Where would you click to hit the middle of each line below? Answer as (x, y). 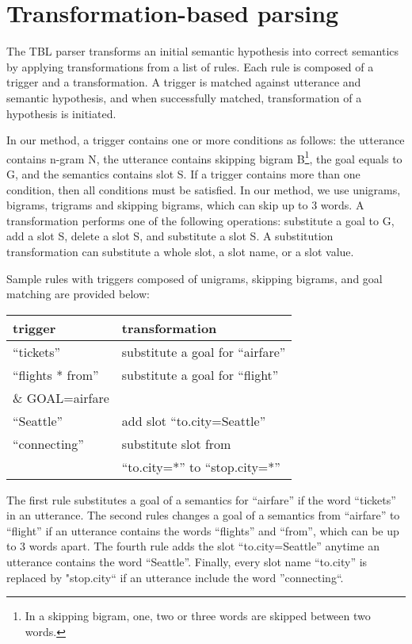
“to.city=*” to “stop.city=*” (201, 466)
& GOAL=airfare (61, 397)
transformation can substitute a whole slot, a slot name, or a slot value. (180, 251)
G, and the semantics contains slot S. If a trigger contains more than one (183, 173)
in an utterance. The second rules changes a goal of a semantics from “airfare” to (203, 515)
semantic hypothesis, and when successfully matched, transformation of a (184, 97)
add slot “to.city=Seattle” (194, 420)
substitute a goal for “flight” (200, 374)
